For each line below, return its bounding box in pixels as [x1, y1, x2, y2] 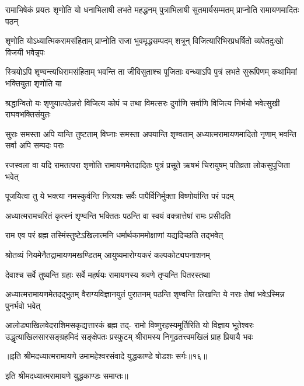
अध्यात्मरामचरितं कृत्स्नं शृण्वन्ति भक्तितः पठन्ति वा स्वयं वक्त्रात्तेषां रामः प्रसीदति [5, 209, 231, 221]
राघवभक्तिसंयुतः [5, 108, 51, 120]
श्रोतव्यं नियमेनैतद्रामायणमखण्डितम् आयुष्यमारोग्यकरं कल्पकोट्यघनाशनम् [5, 248, 210, 260]
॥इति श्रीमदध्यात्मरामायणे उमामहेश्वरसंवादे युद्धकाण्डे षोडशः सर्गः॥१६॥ [5, 350, 207, 362]
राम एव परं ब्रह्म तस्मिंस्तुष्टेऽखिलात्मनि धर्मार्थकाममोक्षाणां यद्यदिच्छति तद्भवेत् [5, 229, 223, 241]
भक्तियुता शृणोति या [5, 76, 62, 89]
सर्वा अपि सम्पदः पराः [5, 139, 65, 151]
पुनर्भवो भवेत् [5, 299, 41, 311]
